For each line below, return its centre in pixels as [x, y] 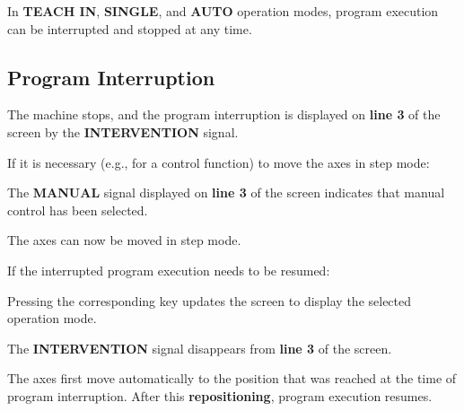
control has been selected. [78, 210]
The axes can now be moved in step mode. [124, 240]
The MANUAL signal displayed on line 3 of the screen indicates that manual [226, 192]
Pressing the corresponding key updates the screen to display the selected [210, 300]
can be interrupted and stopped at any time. [130, 28]
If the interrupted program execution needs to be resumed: [169, 270]
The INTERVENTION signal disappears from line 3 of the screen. [200, 348]
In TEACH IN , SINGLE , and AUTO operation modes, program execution [223, 11]
